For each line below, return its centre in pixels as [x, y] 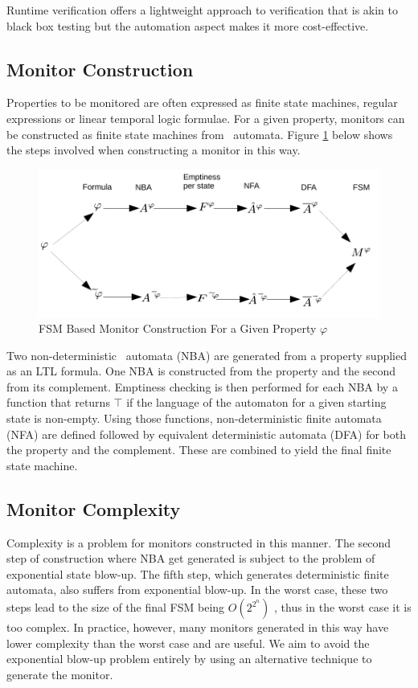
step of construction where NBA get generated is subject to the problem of [191, 558]
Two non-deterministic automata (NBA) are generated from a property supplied [207, 355]
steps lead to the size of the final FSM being [116, 607]
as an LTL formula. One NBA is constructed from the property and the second [201, 371]
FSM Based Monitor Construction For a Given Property [178, 328]
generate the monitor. [60, 674]
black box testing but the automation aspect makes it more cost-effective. [188, 25]
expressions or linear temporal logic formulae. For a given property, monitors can [206, 118]
